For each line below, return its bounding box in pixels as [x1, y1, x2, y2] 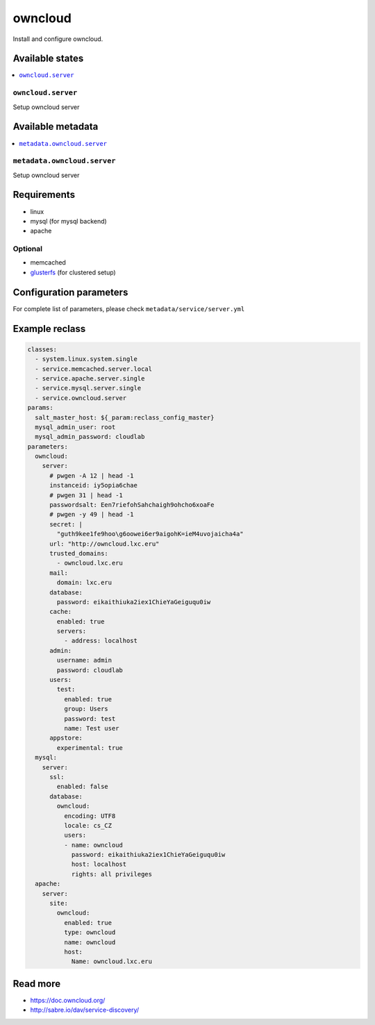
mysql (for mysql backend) [30, 217, 107, 225]
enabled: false [56, 783, 109, 791]
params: [27, 403, 53, 412]
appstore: [49, 734, 83, 742]
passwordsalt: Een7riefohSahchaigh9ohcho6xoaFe [49, 501, 215, 509]
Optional [12, 244, 43, 253]
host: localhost [71, 860, 127, 868]
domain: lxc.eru [56, 578, 112, 587]
